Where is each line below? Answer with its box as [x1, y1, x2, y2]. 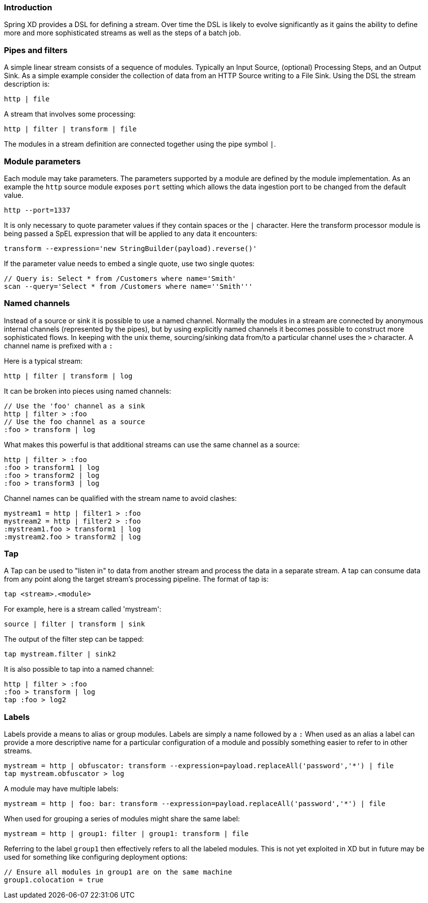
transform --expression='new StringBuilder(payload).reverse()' [4, 244, 257, 252]
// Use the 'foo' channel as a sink [4, 402, 145, 410]
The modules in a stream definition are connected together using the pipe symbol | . [4, 140, 276, 149]
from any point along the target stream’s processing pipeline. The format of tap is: [4, 575, 269, 584]
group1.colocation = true [4, 876, 104, 884]
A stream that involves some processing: [4, 110, 136, 119]
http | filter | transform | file [4, 125, 137, 133]
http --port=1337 [4, 206, 70, 214]
